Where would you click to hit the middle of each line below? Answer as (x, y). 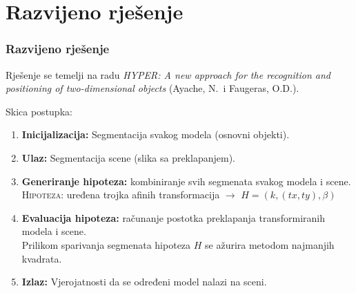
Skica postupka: (39, 111)
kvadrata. (42, 258)
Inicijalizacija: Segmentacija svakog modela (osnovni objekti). (156, 134)
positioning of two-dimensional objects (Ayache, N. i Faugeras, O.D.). (152, 88)
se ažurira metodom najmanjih (270, 244)
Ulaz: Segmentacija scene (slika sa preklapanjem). (128, 157)
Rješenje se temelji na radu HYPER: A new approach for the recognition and (168, 74)
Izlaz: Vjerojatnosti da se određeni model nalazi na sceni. (144, 282)
